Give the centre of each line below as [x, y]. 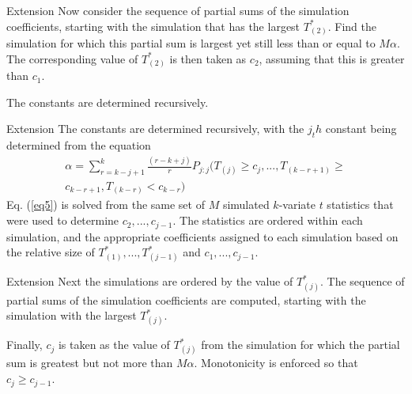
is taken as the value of [114, 345]
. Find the [352, 26]
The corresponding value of [72, 58]
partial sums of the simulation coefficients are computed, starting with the [186, 299]
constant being [361, 129]
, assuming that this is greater [332, 58]
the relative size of [51, 252]
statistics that [360, 205]
